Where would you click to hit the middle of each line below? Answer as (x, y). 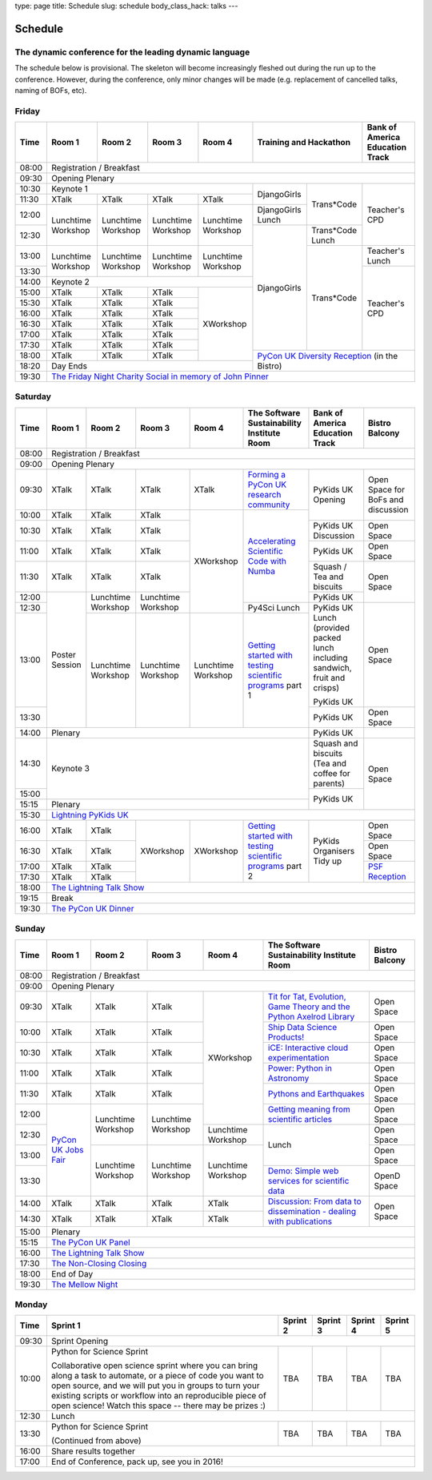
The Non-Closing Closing (99, 1263)
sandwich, (332, 667)
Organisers (334, 851)
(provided (331, 627)
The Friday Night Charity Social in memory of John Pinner (160, 376)
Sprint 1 (66, 1325)
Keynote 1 (70, 189)
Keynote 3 (70, 769)
